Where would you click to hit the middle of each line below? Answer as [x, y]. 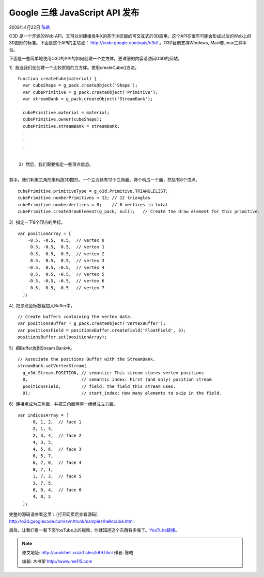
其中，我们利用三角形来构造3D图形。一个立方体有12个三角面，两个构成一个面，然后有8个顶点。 [104, 180]
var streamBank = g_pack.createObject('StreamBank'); [88, 99]
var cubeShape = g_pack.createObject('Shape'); [80, 85]
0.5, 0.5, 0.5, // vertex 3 [67, 261]
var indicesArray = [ [43, 415]
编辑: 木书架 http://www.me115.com [57, 561]
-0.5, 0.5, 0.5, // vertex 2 [66, 254]
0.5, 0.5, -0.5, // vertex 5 [67, 274]
